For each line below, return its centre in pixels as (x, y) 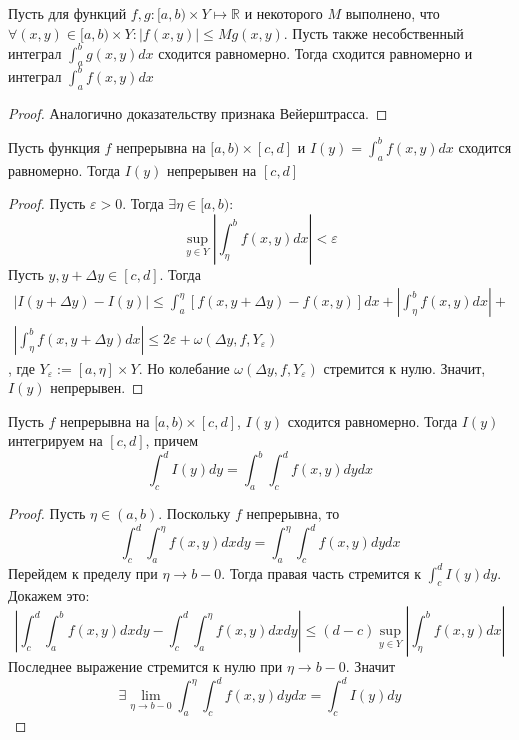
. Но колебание (184, 367)
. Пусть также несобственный (373, 32)
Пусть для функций (67, 13)
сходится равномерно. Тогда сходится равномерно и (315, 52)
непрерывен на (211, 169)
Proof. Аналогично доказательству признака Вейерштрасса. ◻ (198, 112)
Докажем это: (49, 595)
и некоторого (283, 13)
